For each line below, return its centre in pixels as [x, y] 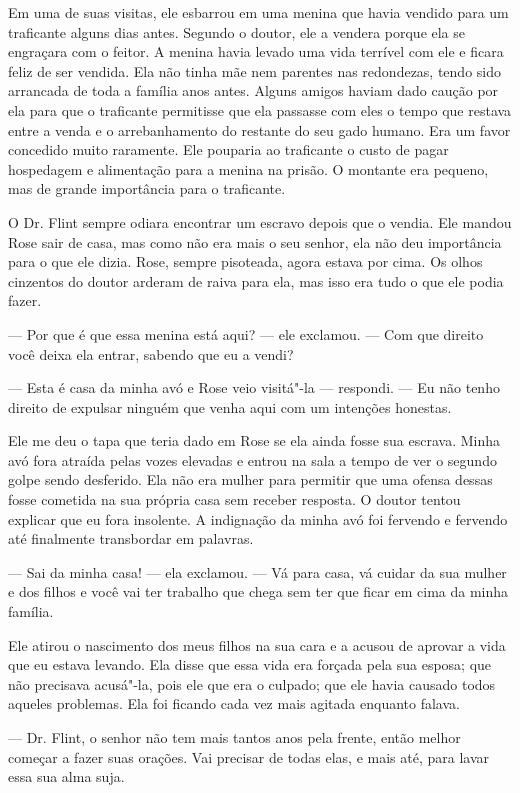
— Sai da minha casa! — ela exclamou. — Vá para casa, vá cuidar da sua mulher [257, 571]
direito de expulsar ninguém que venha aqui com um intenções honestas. [230, 406]
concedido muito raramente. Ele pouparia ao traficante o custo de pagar [228, 149]
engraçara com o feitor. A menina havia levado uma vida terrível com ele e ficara [256, 51]
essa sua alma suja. [66, 776]
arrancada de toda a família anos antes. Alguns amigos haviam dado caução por [253, 90]
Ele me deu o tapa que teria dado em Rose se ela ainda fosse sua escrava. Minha [254, 440]
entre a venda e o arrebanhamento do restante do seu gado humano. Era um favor [259, 129]
